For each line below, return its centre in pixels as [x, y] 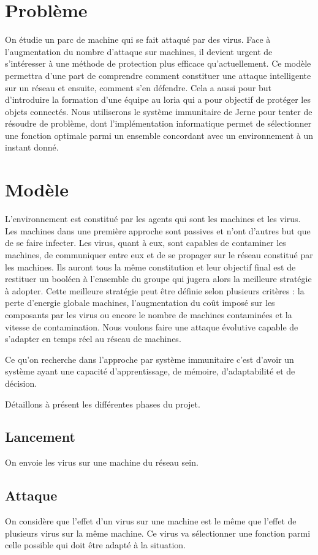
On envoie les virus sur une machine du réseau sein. [102, 462]
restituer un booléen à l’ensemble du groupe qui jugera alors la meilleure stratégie [158, 279]
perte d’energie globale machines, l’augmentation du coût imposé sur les [140, 303]
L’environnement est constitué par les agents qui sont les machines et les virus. [153, 219]
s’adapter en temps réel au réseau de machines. [93, 339]
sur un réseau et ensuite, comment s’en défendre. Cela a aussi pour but [138, 87]
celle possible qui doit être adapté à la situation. [96, 545]
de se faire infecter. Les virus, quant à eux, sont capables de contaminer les [146, 243]
